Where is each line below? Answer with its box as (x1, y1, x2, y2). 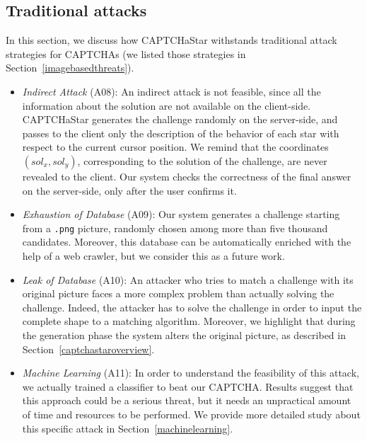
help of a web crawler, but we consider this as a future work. (22, 248, 285, 263)
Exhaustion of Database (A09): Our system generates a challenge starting (22, 207, 340, 222)
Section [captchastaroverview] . (22, 341, 155, 356)
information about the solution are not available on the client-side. (22, 98, 311, 113)
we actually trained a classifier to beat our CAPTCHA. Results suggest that (22, 379, 354, 394)
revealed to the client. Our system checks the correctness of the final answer (22, 168, 351, 183)
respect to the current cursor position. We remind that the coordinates (22, 139, 329, 154)
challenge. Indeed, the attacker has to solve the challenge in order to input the (22, 299, 362, 314)
